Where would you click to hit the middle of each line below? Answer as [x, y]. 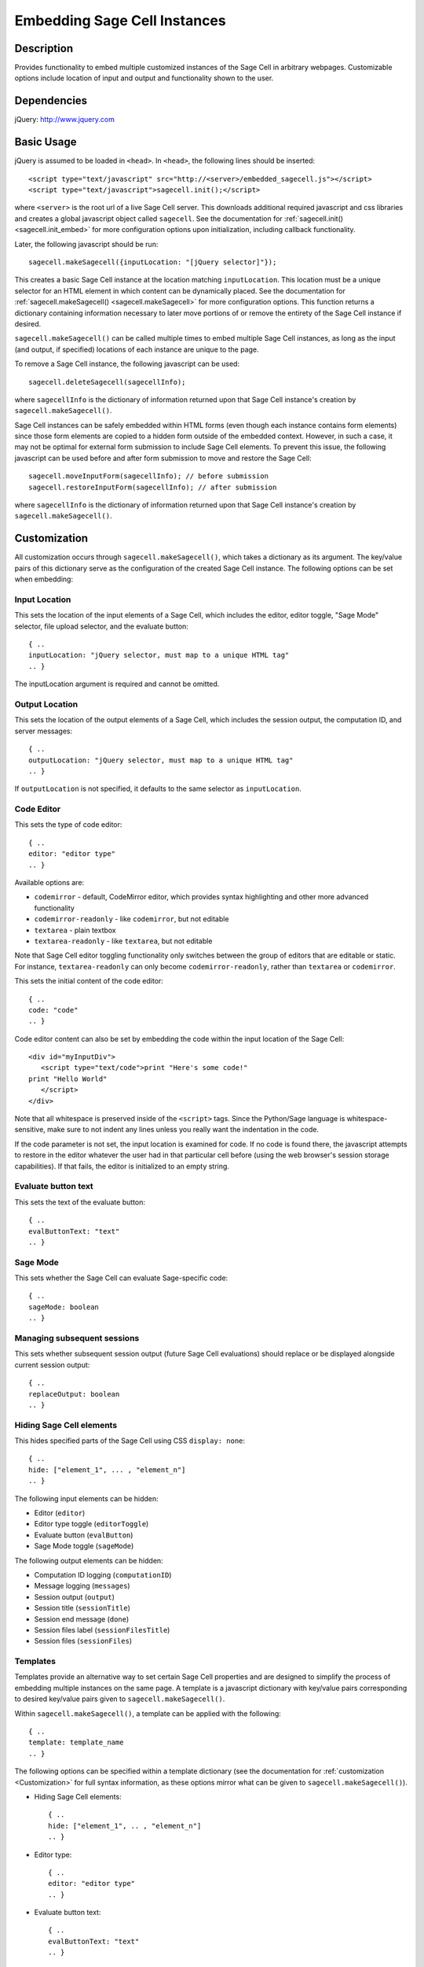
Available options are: [49, 882]
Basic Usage [46, 142]
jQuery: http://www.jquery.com [65, 120]
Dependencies [51, 101]
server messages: [44, 731]
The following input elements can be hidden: [86, 1498]
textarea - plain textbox [75, 930]
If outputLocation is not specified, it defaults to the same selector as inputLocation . [158, 789]
